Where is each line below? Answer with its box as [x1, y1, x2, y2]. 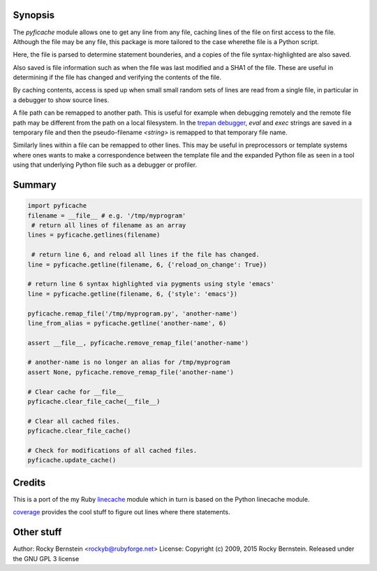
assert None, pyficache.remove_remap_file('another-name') [27, 368, 234, 376]
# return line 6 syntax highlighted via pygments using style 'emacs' [27, 280, 275, 288]
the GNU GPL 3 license [13, 554, 80, 563]
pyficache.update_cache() [27, 456, 117, 465]
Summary [13, 179, 57, 191]
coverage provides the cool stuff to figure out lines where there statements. [13, 508, 230, 516]
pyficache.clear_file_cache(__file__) [27, 397, 161, 406]
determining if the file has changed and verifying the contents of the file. [13, 73, 221, 82]
